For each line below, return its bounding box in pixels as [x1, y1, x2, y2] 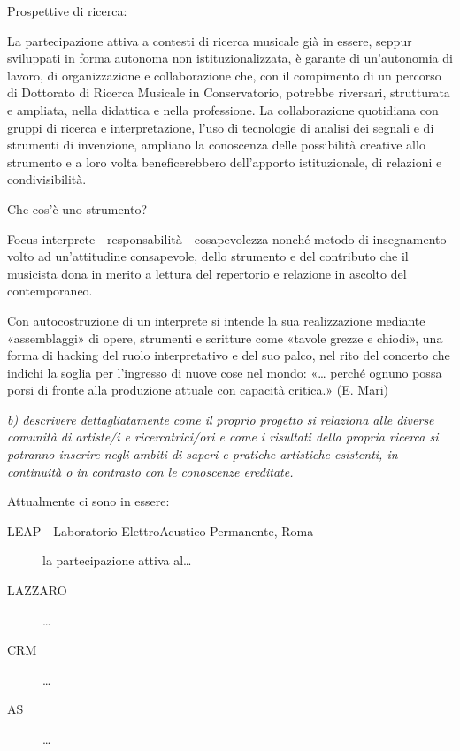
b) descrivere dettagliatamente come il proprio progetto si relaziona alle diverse [7, 410, 434, 428]
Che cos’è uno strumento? [7, 199, 148, 218]
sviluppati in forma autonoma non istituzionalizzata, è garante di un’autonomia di [7, 49, 453, 67]
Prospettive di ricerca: [7, 2, 127, 19]
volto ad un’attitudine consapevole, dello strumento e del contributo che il [7, 247, 409, 265]
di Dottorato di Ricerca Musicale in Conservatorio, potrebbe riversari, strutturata [7, 83, 450, 102]
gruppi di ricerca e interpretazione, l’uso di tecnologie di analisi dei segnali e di [7, 118, 434, 136]
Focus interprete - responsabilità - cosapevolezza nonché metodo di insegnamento [7, 229, 447, 248]
